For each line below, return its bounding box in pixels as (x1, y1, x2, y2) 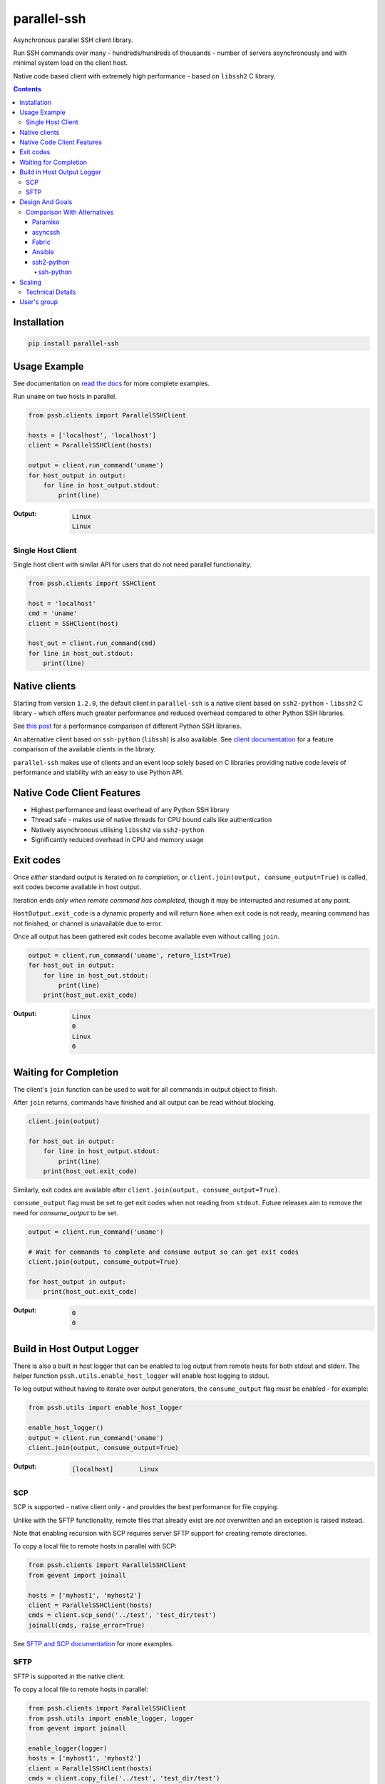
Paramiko (32, 218, 60, 226)
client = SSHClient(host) (28, 619, 119, 627)
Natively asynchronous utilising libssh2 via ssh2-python (31, 825, 205, 834)
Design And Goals (19, 198, 73, 206)
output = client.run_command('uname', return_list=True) (28, 951, 232, 959)
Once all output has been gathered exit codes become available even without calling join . (13, 932, 279, 941)
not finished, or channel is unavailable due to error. (13, 919, 163, 928)
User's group (19, 298, 58, 306)
